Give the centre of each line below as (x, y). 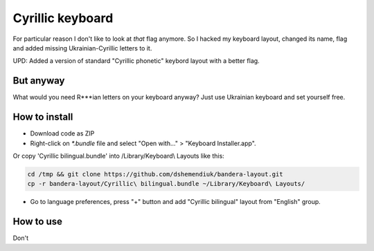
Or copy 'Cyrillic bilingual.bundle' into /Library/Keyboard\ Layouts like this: (118, 156)
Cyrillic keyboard (63, 18)
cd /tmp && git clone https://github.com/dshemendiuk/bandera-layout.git (155, 174)
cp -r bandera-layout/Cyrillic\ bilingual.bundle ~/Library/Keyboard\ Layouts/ (166, 184)
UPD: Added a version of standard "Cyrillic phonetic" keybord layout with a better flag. (136, 61)
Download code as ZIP (62, 133)
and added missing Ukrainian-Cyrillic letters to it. (82, 48)
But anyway (39, 81)
